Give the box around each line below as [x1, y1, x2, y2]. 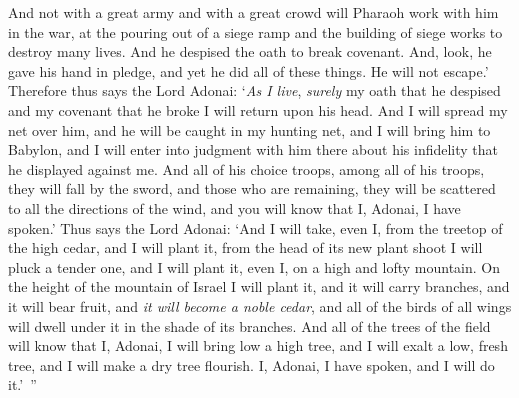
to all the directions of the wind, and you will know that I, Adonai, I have [8, 197, 461, 218]
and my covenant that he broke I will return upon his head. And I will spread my [8, 99, 508, 120]
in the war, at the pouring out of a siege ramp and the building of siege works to [8, 21, 503, 42]
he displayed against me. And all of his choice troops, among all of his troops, [8, 158, 485, 179]
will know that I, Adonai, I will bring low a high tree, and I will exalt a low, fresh [8, 335, 508, 356]
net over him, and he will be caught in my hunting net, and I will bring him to [8, 119, 491, 140]
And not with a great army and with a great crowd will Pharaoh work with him [8, 2, 499, 22]
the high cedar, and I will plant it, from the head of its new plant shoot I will [8, 237, 483, 258]
